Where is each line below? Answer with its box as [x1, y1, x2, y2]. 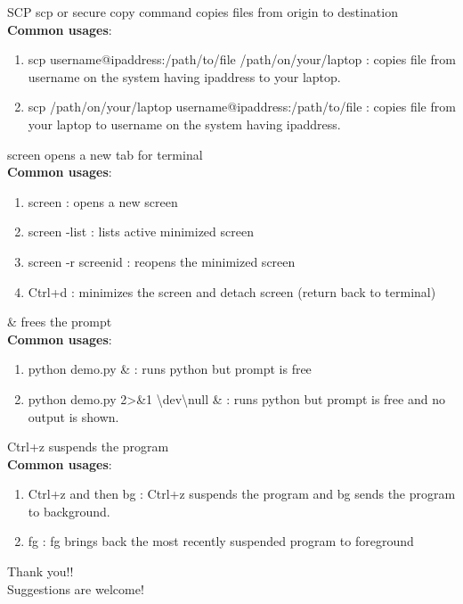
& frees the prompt [7, 312, 112, 331]
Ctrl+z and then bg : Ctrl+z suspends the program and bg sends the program [28, 484, 456, 503]
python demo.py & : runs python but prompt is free [28, 360, 312, 378]
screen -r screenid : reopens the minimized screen [28, 252, 296, 270]
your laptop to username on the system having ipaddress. [28, 114, 341, 133]
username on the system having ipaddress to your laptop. [28, 67, 341, 86]
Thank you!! [7, 562, 74, 581]
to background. [28, 501, 110, 520]
